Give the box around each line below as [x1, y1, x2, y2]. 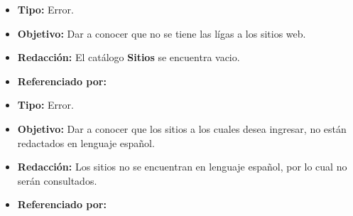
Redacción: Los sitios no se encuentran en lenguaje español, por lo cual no [17, 159, 347, 174]
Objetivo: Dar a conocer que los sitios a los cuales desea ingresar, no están [17, 121, 347, 136]
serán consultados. [17, 173, 97, 188]
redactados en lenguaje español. [17, 135, 155, 150]
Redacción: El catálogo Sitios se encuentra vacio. [17, 50, 240, 65]
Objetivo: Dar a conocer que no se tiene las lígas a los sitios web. [17, 26, 306, 40]
